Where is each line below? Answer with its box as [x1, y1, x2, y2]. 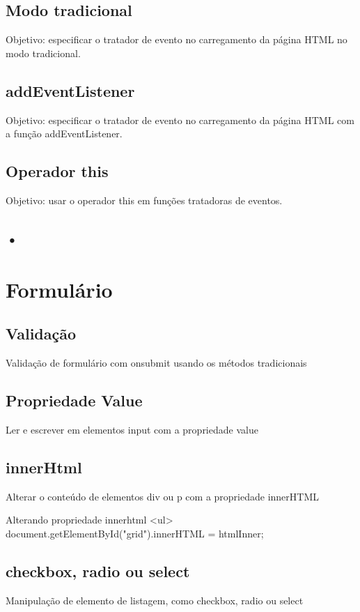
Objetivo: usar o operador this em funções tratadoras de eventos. [6, 192, 283, 207]
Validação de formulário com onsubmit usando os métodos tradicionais [6, 355, 307, 369]
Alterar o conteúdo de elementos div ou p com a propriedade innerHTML [6, 489, 320, 503]
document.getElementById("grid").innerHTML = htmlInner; [6, 526, 264, 540]
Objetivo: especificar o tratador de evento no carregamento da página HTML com [6, 112, 354, 127]
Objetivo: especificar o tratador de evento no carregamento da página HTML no [6, 32, 347, 47]
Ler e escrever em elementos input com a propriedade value [6, 422, 258, 436]
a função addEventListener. [6, 126, 123, 141]
